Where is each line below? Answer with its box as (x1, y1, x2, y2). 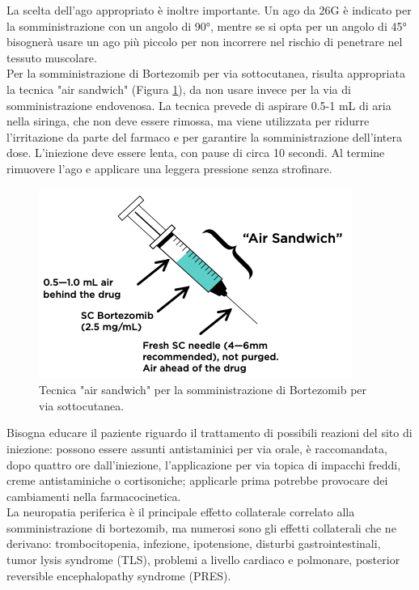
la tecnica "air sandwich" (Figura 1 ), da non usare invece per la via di (6, 80, 351, 97)
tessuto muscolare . (6, 49, 97, 66)
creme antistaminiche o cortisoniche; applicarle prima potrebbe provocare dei (6, 472, 388, 489)
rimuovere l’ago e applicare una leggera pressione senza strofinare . (6, 159, 332, 176)
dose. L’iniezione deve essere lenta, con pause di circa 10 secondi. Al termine (6, 144, 385, 161)
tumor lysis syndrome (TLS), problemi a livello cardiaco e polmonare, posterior (6, 551, 400, 568)
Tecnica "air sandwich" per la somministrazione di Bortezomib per (39, 381, 367, 398)
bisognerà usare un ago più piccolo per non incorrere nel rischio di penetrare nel (6, 33, 403, 50)
